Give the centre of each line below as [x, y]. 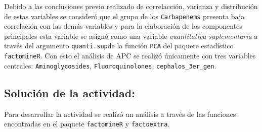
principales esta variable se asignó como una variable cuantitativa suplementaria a [131, 36]
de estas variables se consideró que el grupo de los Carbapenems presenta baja [124, 16]
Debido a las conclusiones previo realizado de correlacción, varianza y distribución [131, 6]
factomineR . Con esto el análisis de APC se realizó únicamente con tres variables [130, 56]
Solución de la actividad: [70, 92]
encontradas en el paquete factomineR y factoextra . [87, 124]
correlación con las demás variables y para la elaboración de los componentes [123, 26]
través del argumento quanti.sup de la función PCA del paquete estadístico [119, 46]
